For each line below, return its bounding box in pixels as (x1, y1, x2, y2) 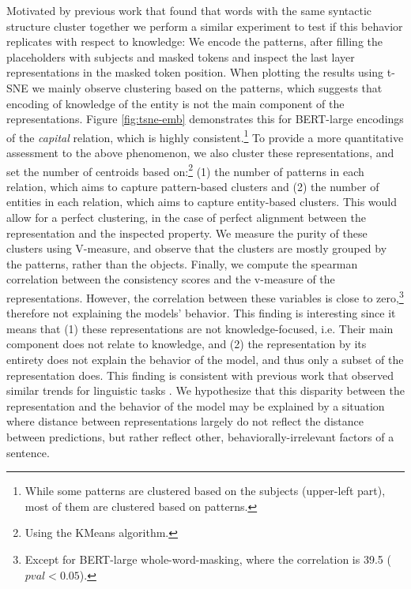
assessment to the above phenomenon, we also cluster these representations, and (6, 144, 394, 160)
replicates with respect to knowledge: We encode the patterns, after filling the (6, 33, 383, 50)
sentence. (6, 444, 50, 460)
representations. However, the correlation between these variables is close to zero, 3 (6, 287, 404, 306)
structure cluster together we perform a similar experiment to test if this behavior (6, 17, 403, 34)
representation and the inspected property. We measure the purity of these (6, 224, 368, 241)
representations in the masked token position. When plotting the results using (6, 64, 384, 81)
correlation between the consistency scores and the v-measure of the (6, 271, 335, 287)
